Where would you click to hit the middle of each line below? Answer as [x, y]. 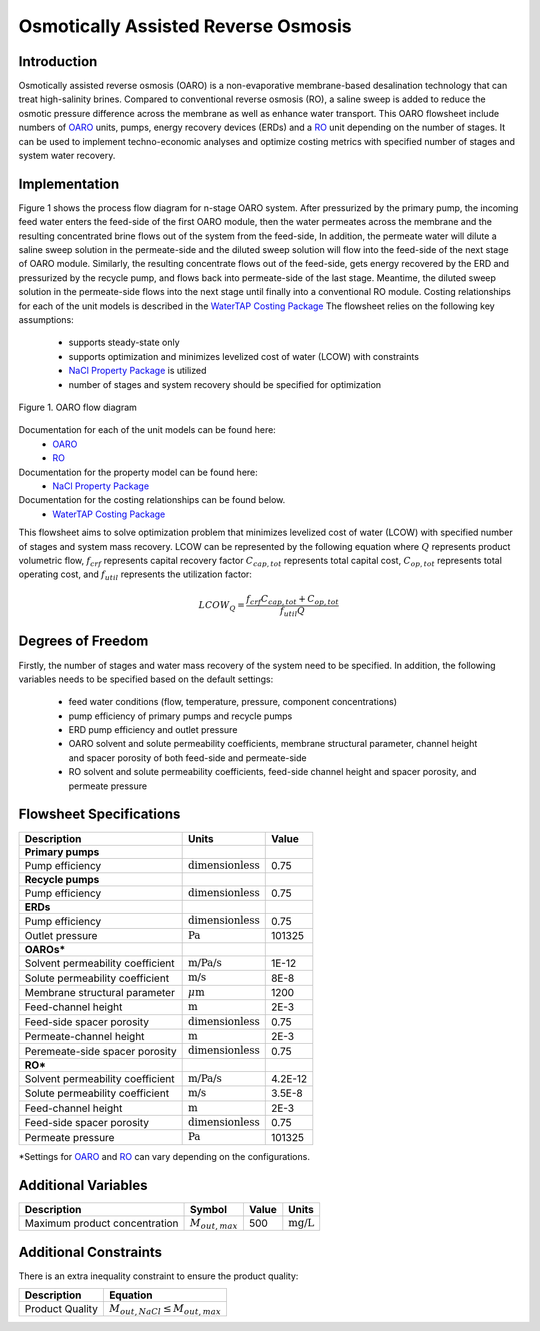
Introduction [58, 61]
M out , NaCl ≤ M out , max [165, 1309]
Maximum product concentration [101, 1223]
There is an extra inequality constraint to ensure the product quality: [158, 1276]
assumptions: [46, 320]
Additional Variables [83, 1185]
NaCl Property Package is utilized [137, 371]
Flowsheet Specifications [99, 814]
